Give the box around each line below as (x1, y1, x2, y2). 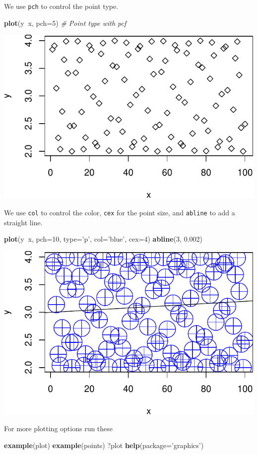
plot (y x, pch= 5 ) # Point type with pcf (4, 17, 127, 28)
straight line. (4, 217, 43, 227)
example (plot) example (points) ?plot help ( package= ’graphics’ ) (4, 440, 204, 450)
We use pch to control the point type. (4, 1, 119, 11)
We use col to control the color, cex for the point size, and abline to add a (4, 207, 235, 217)
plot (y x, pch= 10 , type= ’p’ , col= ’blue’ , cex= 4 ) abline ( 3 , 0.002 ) (4, 234, 202, 244)
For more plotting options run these (4, 423, 113, 434)
